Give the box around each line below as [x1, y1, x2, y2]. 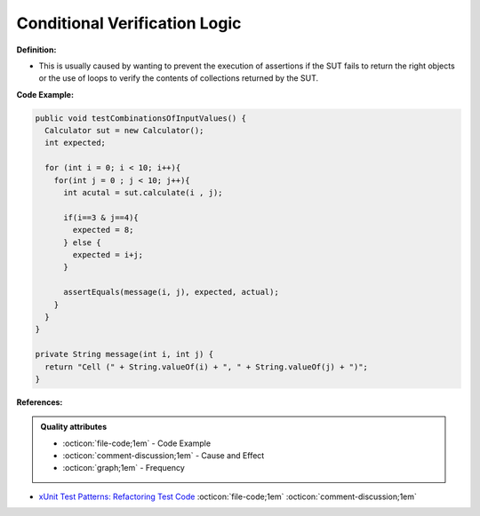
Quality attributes [40, 422, 107, 433]
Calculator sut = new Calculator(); [44, 125, 204, 136]
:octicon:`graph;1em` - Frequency [62, 463, 186, 473]
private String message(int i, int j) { [35, 349, 213, 360]
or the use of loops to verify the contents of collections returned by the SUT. [38, 73, 319, 83]
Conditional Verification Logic [16, 13, 242, 33]
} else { [63, 237, 101, 248]
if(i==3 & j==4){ [63, 212, 140, 222]
